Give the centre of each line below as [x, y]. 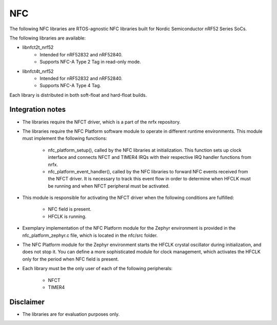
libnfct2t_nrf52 [38, 47]
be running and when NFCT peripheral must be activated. [109, 186]
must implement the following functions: [65, 138]
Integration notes [38, 109]
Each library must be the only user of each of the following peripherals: [97, 269]
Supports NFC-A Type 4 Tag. [70, 86]
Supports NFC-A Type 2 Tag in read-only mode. [90, 62]
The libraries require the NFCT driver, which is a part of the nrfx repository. [102, 122]
